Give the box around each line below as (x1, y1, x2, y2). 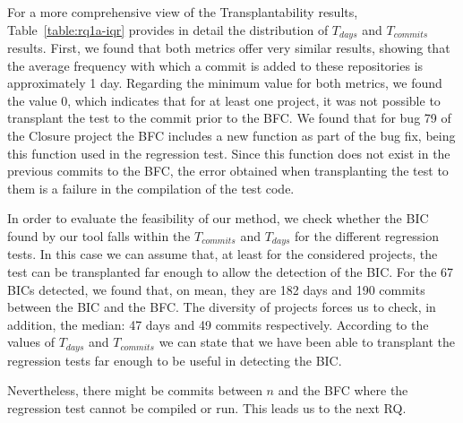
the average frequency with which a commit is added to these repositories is (7, 56, 424, 74)
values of (7, 332, 55, 351)
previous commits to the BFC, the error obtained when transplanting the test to (7, 161, 449, 180)
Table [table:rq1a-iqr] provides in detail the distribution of (7, 20, 329, 39)
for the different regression (295, 226, 439, 245)
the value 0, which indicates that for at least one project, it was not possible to (7, 91, 441, 109)
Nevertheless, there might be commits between (7, 381, 262, 400)
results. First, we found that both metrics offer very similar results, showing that (7, 39, 450, 57)
